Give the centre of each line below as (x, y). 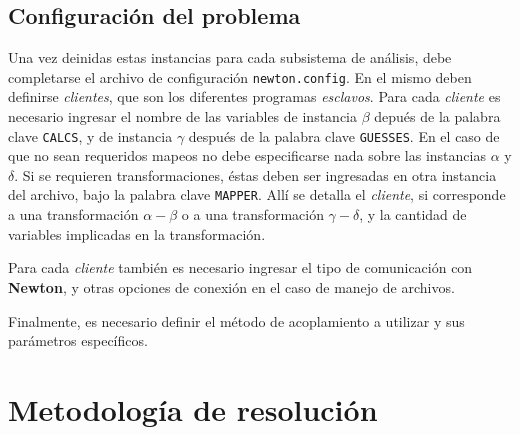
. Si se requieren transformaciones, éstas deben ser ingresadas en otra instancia (255, 174)
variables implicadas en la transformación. (137, 233)
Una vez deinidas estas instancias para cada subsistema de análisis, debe (230, 57)
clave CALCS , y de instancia (90, 135)
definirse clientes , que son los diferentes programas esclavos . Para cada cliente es (254, 96)
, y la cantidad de (413, 214)
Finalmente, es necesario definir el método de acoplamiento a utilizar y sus (236, 320)
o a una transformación (252, 214)
